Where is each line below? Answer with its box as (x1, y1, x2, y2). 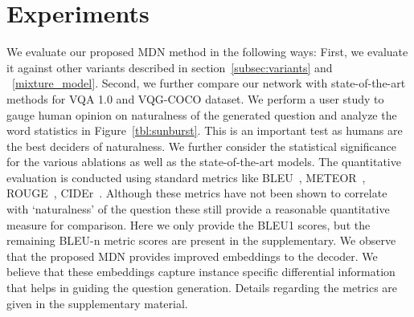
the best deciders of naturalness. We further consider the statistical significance (6, 137, 396, 154)
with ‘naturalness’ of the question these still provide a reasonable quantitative (6, 201, 390, 217)
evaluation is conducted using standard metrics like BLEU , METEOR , (6, 169, 366, 185)
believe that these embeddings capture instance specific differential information (6, 263, 396, 280)
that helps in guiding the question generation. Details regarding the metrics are (6, 279, 398, 296)
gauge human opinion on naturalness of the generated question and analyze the (6, 106, 397, 123)
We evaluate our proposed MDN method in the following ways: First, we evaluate (6, 43, 408, 60)
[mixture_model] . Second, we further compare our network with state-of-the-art (12, 75, 406, 91)
